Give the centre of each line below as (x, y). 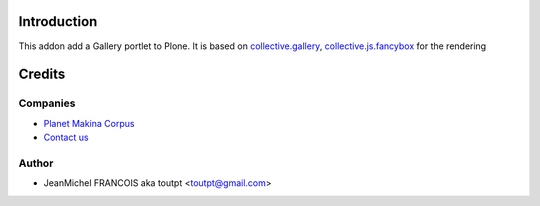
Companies (47, 103)
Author (36, 163)
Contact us (66, 137)
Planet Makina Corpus (89, 123)
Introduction (58, 21)
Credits (42, 74)
